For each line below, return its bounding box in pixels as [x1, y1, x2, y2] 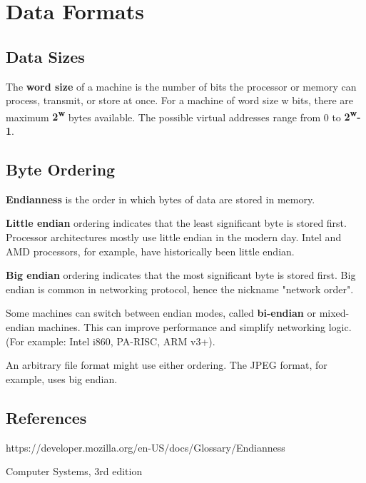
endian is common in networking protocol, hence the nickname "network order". [6, 281, 354, 296]
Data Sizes [6, 45, 85, 67]
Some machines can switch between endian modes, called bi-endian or [6, 305, 316, 320]
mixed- [319, 305, 350, 320]
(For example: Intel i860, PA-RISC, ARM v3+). [6, 333, 215, 348]
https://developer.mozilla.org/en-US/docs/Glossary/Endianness [6, 439, 285, 454]
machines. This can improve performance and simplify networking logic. [38, 319, 352, 334]
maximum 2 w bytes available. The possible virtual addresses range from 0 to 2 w [6, 107, 357, 124]
